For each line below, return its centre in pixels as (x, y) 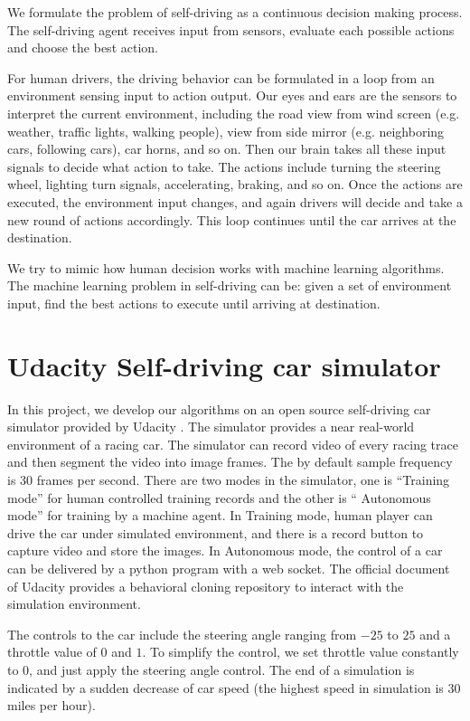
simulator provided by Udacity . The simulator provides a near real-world (211, 427)
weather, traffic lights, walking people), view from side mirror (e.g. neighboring (226, 131)
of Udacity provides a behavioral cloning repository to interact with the (206, 586)
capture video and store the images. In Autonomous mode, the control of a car (225, 550)
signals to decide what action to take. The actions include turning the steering (224, 166)
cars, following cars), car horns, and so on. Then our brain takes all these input (227, 149)
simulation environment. (74, 604)
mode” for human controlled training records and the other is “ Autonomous (219, 497)
